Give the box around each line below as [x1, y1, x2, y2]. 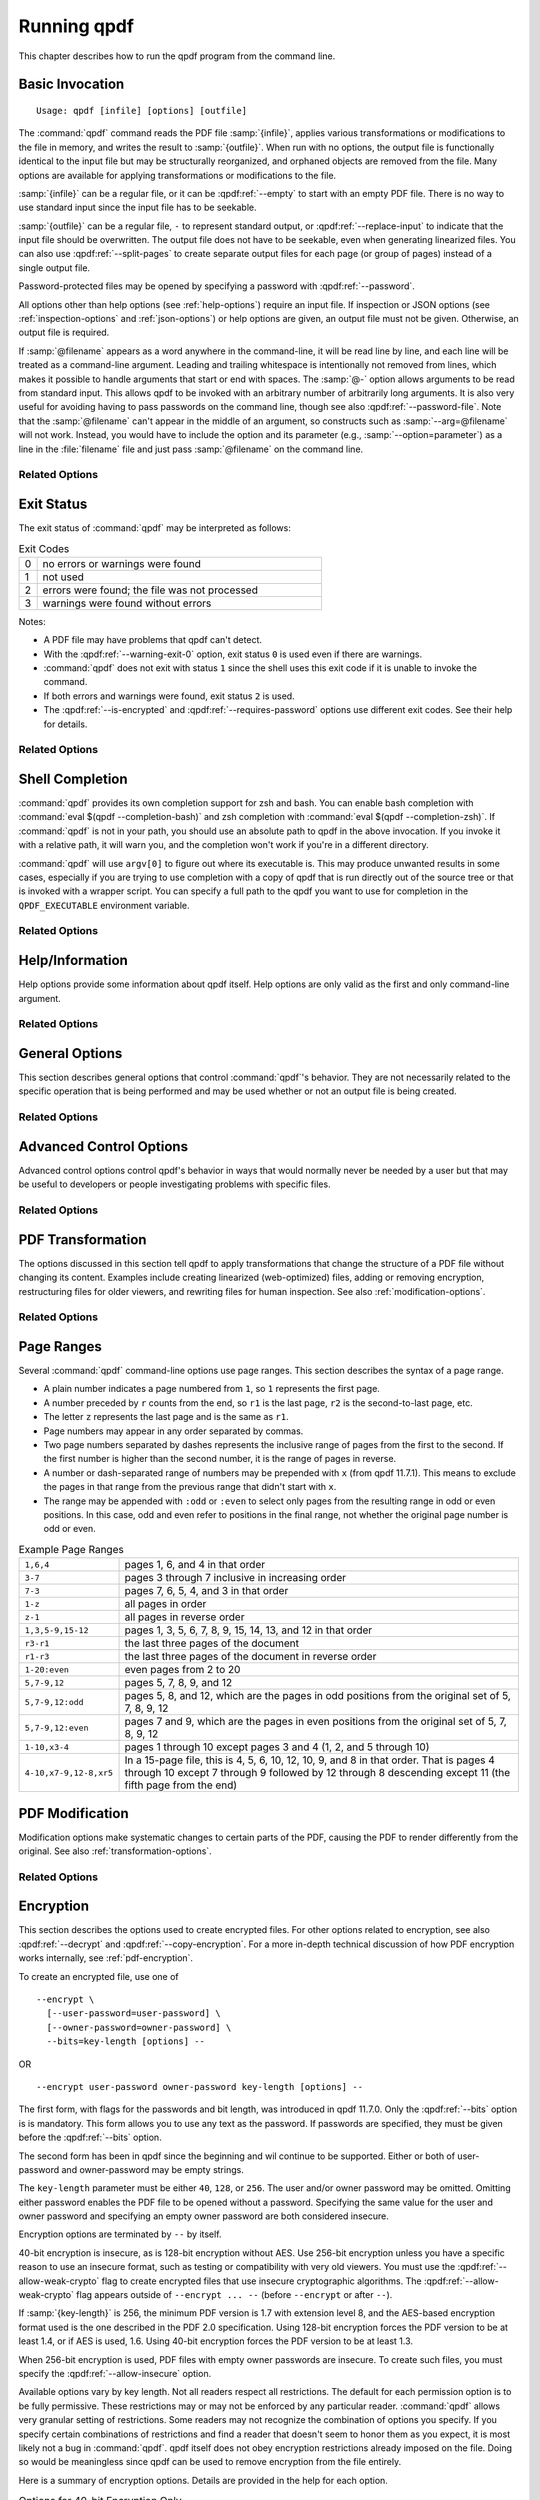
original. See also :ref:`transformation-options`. [18, 1845, 212, 1857]
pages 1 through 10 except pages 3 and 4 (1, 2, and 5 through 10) [124, 1740, 430, 1754]
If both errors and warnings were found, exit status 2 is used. [43, 690, 295, 702]
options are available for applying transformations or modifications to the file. [18, 169, 337, 181]
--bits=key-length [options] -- [46, 2036, 205, 2047]
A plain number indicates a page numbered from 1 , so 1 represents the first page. [43, 1383, 380, 1395]
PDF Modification [18, 1805, 129, 1822]
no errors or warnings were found [42, 556, 202, 570]
